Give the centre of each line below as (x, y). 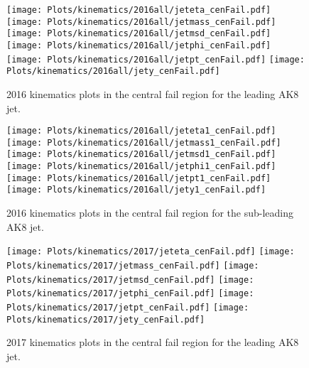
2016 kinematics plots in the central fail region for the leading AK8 (153, 93)
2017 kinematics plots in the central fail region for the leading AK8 (153, 342)
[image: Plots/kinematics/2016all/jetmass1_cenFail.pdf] (144, 142)
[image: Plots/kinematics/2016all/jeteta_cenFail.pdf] (139, 10)
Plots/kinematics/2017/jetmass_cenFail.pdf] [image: (133, 265)
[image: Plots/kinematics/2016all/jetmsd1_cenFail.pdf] (141, 155)
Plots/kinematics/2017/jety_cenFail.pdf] (106, 319)
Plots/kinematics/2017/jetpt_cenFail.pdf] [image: (128, 307)
